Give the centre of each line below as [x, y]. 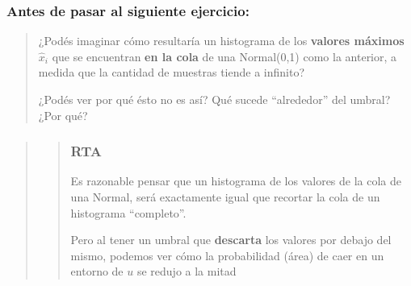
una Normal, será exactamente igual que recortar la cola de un [225, 197]
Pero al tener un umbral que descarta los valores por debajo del [231, 240]
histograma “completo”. [128, 212]
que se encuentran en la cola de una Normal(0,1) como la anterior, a [224, 56]
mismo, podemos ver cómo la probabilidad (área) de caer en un [227, 255]
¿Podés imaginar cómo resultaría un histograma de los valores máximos [221, 41]
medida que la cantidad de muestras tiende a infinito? [171, 72]
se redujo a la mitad [187, 271]
